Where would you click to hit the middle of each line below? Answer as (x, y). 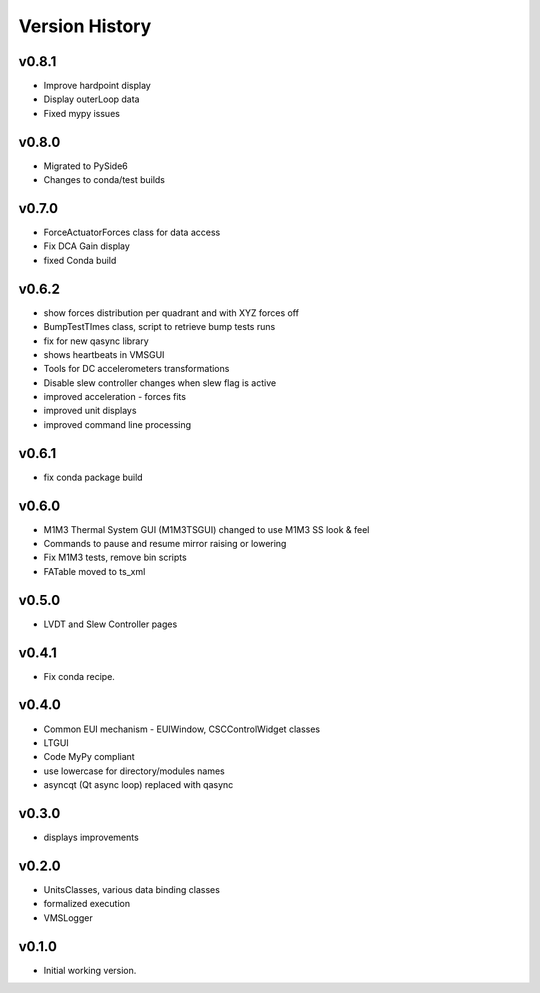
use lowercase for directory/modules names (134, 771)
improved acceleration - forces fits (115, 397)
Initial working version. (90, 970)
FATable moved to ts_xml (94, 571)
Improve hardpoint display (97, 86)
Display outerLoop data (91, 99)
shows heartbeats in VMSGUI (104, 354)
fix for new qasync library (96, 341)
